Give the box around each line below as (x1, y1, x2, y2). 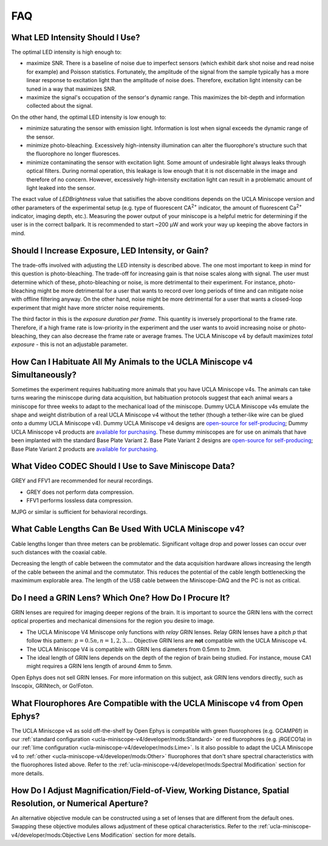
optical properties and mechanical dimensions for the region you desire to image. (11, 617, 215, 624)
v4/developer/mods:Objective (11, 831, 86, 839)
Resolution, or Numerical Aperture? (11, 798, 149, 808)
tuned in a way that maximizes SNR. (26, 85, 117, 93)
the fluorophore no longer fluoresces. (26, 150, 121, 158)
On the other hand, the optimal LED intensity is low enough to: (11, 113, 166, 121)
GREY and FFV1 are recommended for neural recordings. (11, 477, 153, 484)
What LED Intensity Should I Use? (11, 32, 140, 43)
